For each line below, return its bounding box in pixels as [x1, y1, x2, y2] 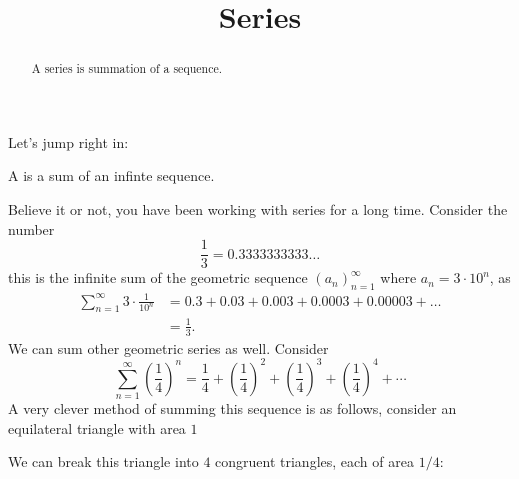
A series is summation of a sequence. [31, 60, 223, 77]
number [8, 218, 55, 239]
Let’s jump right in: [8, 131, 129, 152]
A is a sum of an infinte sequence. [8, 165, 215, 186]
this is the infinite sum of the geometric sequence [8, 267, 308, 288]
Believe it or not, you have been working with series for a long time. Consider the [8, 199, 508, 220]
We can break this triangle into [8, 451, 199, 472]
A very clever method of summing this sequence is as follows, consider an [8, 398, 457, 419]
